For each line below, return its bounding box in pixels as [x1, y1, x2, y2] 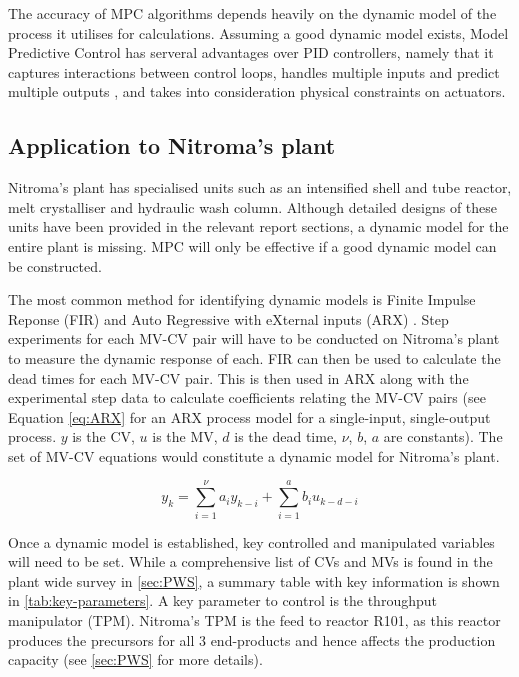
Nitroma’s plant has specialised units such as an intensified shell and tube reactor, [8, 177, 512, 198]
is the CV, [72, 426, 135, 447]
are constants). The [383, 426, 503, 447]
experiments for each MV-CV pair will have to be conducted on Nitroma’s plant [8, 328, 500, 349]
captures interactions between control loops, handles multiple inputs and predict [8, 61, 500, 82]
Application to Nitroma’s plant [8, 130, 336, 161]
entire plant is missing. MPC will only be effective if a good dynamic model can [8, 235, 497, 256]
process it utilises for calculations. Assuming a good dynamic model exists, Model [8, 22, 509, 43]
